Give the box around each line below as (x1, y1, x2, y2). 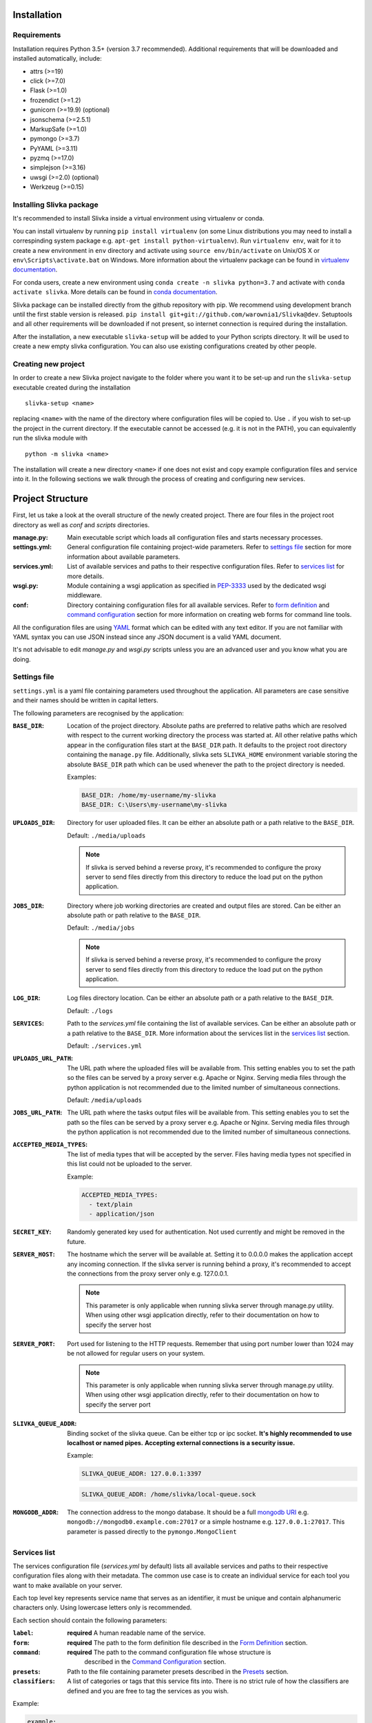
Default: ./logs (67, 1006, 114, 1015)
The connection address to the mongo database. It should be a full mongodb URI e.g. (67, 1508, 309, 1516)
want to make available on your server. (12, 1581, 123, 1589)
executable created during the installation (12, 383, 131, 391)
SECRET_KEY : (12, 1227, 52, 1236)
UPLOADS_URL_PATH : (12, 1054, 74, 1063)
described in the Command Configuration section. (84, 1658, 227, 1666)
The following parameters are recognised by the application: (12, 708, 184, 717)
